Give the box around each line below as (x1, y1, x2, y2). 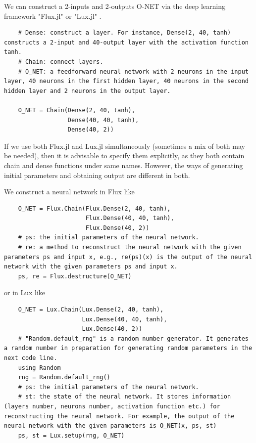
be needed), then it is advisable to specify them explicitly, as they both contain (4, 150, 245, 161)
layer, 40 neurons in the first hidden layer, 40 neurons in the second (4, 78, 249, 85)
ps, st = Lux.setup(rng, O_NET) (18, 432, 125, 439)
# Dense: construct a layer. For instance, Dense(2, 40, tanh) (18, 29, 231, 37)
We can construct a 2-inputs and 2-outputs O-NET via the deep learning (4, 1, 225, 11)
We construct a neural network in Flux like (4, 186, 135, 197)
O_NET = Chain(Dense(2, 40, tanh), (18, 106, 135, 114)
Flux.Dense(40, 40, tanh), (85, 215, 174, 222)
